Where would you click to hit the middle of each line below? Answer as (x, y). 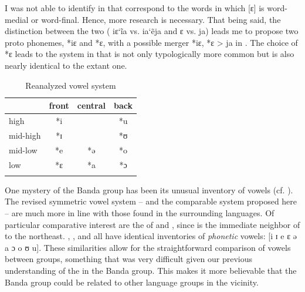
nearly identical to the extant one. (66, 65)
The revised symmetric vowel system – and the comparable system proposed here (151, 201)
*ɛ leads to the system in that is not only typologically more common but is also (150, 54)
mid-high (25, 135)
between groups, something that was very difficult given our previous (129, 259)
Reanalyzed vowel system (71, 85)
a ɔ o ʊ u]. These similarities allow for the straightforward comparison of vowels (148, 247)
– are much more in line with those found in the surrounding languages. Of (140, 213)
